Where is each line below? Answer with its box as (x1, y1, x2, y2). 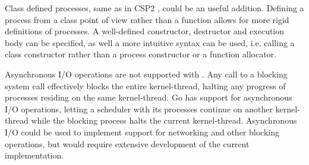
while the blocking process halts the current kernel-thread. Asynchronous (31, 114, 297, 127)
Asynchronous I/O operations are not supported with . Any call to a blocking (5, 67, 288, 80)
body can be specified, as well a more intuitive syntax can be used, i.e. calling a (5, 36, 295, 48)
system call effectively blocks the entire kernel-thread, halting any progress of (5, 79, 286, 92)
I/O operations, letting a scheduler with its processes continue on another (5, 102, 273, 115)
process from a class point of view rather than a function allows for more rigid (5, 13, 289, 25)
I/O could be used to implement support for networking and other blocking (5, 125, 279, 138)
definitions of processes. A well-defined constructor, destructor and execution (5, 25, 285, 37)
